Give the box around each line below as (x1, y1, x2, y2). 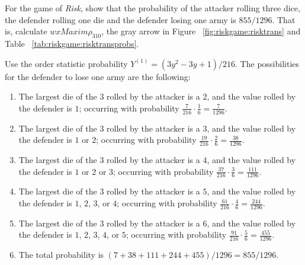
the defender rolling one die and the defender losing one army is (5, 13, 236, 25)
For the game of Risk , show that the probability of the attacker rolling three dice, (5, 2, 300, 14)
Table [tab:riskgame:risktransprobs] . (5, 37, 139, 49)
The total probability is (18, 248, 104, 261)
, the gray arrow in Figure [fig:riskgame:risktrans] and (101, 25, 301, 37)
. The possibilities (235, 57, 300, 69)
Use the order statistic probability (5, 57, 128, 69)
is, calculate (5, 25, 47, 37)
